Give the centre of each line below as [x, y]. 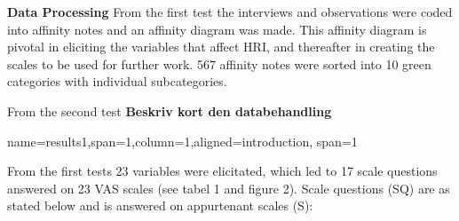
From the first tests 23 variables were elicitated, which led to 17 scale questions [222, 171]
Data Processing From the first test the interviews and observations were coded [230, 12]
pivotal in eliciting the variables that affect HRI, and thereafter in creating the [221, 47]
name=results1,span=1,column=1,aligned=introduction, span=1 [182, 141]
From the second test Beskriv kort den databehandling [170, 110]
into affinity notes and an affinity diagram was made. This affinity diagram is [217, 29]
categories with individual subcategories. [117, 81]
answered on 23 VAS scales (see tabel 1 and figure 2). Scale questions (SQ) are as [229, 188]
